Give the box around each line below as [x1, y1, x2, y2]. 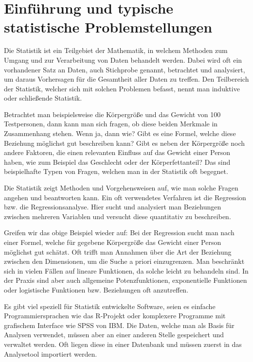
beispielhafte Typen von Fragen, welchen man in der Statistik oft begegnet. [4, 166, 228, 176]
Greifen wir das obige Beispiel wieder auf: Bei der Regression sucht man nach [4, 227, 235, 238]
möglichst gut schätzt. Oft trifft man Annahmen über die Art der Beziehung [4, 246, 232, 257]
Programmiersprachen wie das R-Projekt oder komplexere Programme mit [4, 310, 226, 321]
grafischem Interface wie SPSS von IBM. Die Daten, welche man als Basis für [4, 320, 235, 330]
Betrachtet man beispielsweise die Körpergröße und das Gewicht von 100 [4, 109, 221, 119]
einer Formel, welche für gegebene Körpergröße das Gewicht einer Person [4, 237, 221, 247]
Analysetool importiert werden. [4, 348, 97, 359]
